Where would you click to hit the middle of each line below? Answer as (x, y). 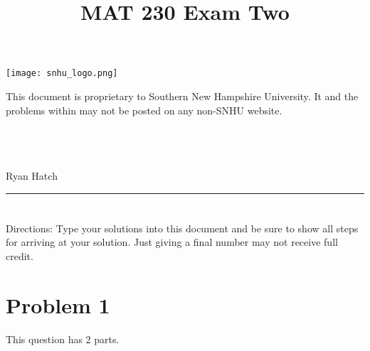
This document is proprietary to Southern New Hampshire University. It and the (182, 96)
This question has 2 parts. (63, 339)
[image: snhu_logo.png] (62, 74)
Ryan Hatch (32, 175)
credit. (20, 255)
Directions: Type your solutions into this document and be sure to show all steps (182, 228)
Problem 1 (58, 304)
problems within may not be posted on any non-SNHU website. (144, 110)
